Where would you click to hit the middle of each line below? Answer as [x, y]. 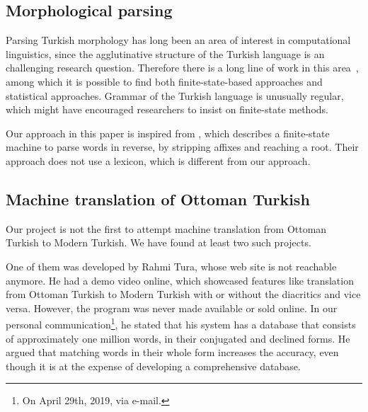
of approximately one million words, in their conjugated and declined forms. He [178, 338]
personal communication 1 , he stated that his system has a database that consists [181, 323]
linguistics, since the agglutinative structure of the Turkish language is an [165, 53]
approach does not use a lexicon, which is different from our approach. [158, 160]
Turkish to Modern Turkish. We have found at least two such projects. [159, 242]
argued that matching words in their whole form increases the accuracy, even [172, 352]
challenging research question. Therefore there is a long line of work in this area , [182, 68]
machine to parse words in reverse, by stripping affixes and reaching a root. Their [182, 147]
